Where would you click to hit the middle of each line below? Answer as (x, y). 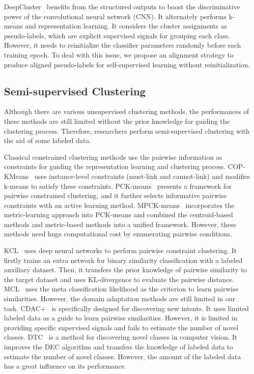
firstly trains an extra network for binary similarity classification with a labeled (123, 260)
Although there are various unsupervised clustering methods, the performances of (127, 111)
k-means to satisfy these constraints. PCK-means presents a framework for (118, 186)
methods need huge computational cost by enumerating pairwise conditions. (118, 234)
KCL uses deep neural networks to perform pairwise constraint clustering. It (120, 250)
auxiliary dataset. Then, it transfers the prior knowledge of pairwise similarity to (126, 270)
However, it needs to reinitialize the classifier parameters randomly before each (123, 45)
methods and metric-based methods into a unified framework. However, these (120, 224)
